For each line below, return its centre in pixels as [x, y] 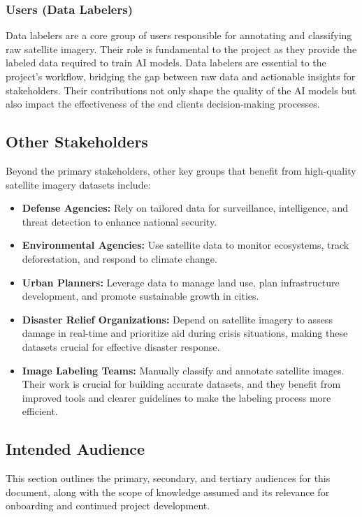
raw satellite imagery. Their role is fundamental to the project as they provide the [181, 49]
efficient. [40, 411]
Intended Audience [75, 449]
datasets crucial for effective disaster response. [121, 346]
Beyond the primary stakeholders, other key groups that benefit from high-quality [181, 170]
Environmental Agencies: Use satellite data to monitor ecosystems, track [186, 245]
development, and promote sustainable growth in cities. [140, 296]
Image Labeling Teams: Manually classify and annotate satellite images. [183, 370]
